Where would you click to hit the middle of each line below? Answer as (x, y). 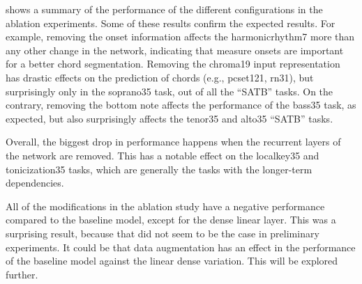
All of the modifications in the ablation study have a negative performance (165, 206)
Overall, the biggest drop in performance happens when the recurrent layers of (173, 142)
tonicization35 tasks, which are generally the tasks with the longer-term (159, 169)
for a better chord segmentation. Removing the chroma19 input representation (173, 64)
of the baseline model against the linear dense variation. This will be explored (172, 261)
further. (22, 274)
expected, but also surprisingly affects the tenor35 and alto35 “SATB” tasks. (169, 118)
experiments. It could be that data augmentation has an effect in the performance (181, 247)
